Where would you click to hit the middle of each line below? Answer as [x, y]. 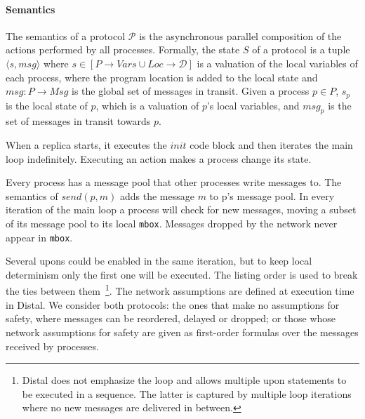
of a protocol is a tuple [301, 49]
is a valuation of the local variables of [277, 63]
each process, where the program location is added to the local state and [162, 77]
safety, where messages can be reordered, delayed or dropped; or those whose [171, 318]
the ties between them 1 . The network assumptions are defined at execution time [180, 290]
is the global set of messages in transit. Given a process [191, 91]
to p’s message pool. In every [272, 195]
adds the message [157, 195]
